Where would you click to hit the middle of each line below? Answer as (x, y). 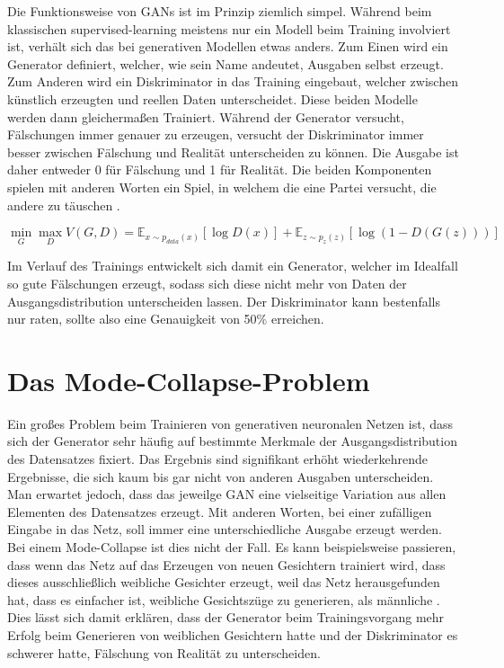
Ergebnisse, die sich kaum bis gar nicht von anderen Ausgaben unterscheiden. (221, 476)
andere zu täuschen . (64, 205)
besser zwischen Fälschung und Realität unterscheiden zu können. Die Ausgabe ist (233, 151)
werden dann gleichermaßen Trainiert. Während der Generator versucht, (206, 116)
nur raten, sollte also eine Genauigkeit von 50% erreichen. (166, 319)
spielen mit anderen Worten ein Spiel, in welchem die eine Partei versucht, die (222, 187)
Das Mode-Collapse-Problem (189, 380)
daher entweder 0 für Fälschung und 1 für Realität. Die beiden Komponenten (220, 169)
